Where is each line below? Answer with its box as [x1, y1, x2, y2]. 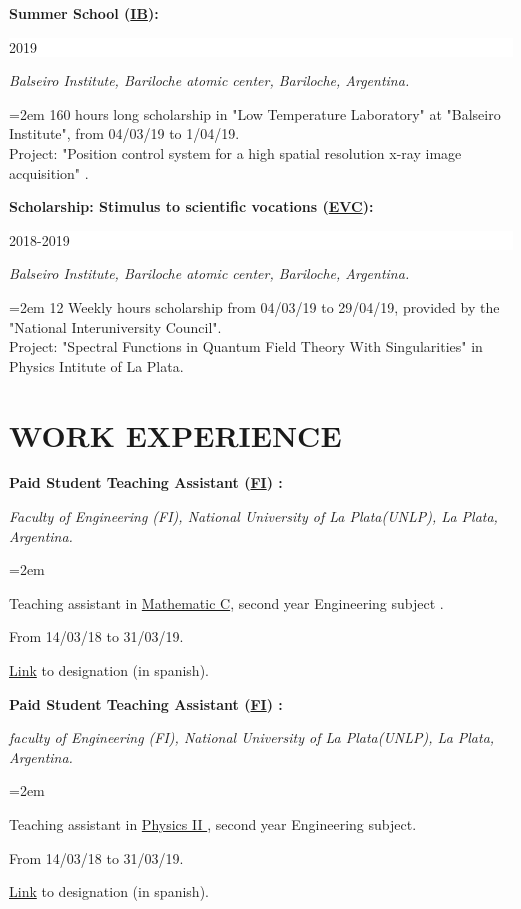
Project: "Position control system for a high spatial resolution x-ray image [9, 142, 462, 163]
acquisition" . [9, 162, 89, 183]
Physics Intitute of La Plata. [9, 355, 184, 376]
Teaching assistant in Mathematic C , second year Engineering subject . [9, 592, 444, 613]
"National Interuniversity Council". [9, 316, 222, 337]
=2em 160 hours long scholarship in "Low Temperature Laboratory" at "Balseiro [9, 103, 501, 124]
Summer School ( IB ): [9, 3, 159, 23]
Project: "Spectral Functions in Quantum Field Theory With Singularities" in [9, 336, 483, 357]
